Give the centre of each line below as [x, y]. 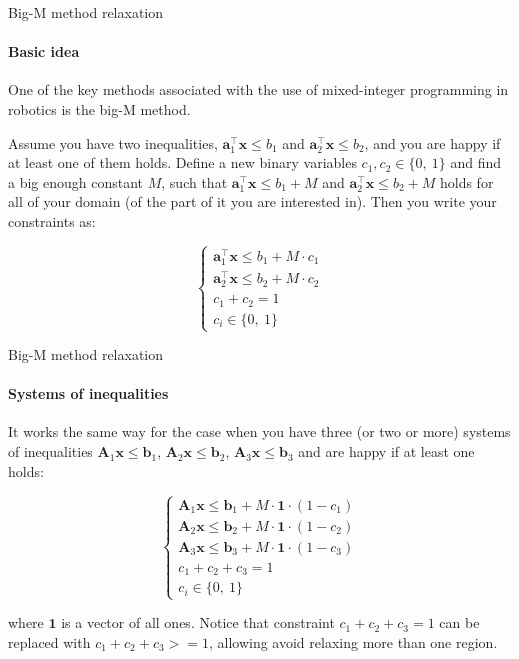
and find [476, 162]
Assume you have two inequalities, [113, 142]
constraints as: [52, 220]
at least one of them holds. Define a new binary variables [182, 162]
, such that [194, 181]
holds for [466, 181]
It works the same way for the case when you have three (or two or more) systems [259, 431]
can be [459, 622]
